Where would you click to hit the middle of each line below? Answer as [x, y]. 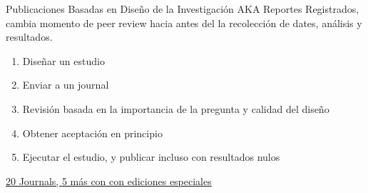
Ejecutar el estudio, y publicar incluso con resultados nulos [151, 157]
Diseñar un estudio [63, 60]
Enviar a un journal [66, 85]
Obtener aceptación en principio [92, 133]
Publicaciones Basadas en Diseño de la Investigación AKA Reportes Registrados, [183, 9]
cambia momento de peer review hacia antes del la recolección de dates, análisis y [184, 23]
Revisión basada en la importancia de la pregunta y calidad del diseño [176, 108]
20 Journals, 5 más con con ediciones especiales [109, 180]
